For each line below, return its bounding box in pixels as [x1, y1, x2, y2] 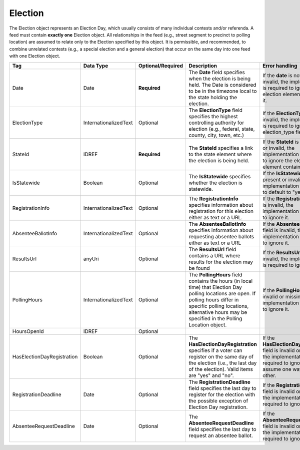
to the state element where [188, 151, 252, 158]
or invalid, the [262, 144, 295, 151]
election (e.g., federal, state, [188, 125, 255, 132]
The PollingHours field [188, 271, 242, 278]
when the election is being [188, 75, 251, 82]
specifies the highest [188, 113, 238, 120]
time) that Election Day [188, 283, 242, 290]
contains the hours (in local [188, 277, 252, 284]
